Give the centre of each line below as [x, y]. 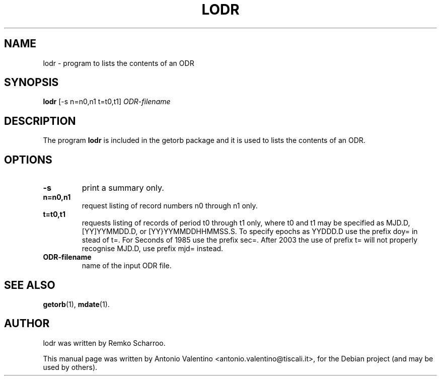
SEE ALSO [30, 285]
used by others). [70, 367]
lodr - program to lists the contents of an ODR [119, 63]
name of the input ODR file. [127, 266]
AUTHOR [27, 324]
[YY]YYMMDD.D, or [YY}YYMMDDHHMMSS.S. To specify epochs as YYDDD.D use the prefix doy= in [250, 232]
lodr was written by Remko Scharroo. [104, 343]
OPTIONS [28, 160]
